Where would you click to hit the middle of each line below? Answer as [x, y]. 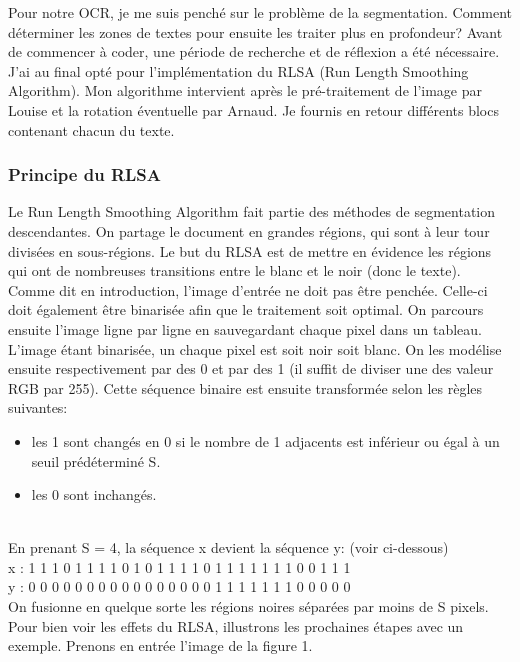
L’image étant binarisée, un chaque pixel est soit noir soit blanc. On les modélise [255, 348]
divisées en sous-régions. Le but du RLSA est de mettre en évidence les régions [250, 250]
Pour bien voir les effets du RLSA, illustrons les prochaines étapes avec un [236, 625]
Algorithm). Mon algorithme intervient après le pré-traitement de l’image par [245, 90]
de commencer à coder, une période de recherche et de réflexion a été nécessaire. [254, 51]
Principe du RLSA [85, 174]
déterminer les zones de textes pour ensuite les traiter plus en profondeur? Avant [255, 31]
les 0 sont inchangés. [94, 494]
